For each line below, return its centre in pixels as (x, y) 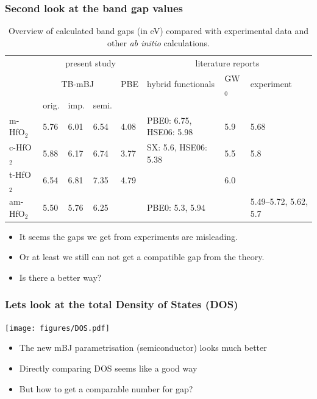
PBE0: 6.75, (169, 120)
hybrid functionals (180, 84)
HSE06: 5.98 (170, 132)
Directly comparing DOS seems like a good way (108, 368)
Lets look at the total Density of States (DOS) (122, 304)
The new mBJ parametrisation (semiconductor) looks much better (143, 348)
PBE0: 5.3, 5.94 (176, 207)
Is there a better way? (60, 277)
